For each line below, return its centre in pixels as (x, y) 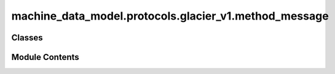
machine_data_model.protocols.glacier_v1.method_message (170, 16)
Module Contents (45, 57)
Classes (27, 38)
